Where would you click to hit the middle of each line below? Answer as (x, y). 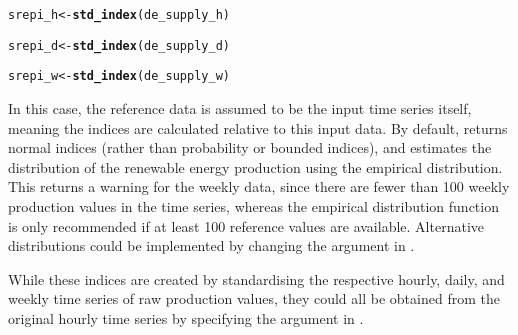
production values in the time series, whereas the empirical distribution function (253, 205)
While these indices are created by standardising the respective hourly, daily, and (256, 278)
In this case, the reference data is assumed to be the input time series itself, (240, 107)
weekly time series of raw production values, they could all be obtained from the (254, 298)
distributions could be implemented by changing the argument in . (211, 245)
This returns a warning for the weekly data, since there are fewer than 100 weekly (259, 186)
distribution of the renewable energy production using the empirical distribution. (255, 166)
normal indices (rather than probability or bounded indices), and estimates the (250, 147)
